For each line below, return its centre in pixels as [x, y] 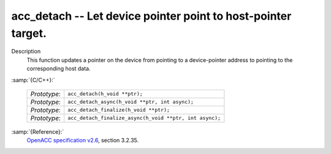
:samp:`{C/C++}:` [33, 80]
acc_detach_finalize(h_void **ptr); [119, 110]
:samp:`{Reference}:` [38, 131]
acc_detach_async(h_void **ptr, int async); [131, 102]
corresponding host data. [59, 69]
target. [29, 33]
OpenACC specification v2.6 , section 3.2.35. [83, 141]
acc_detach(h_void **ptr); [105, 94]
